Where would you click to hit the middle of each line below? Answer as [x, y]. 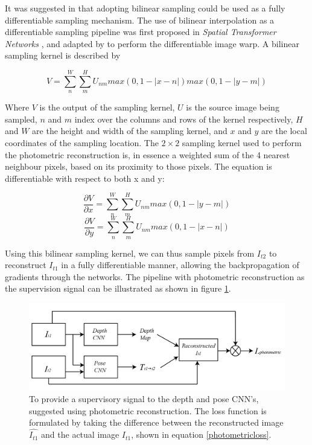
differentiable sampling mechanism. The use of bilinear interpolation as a [140, 20]
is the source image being [233, 107]
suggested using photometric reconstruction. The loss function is [148, 410]
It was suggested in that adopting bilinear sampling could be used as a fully [145, 8]
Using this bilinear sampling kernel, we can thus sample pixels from [130, 253]
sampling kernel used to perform [242, 142]
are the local [284, 131]
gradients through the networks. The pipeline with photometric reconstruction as [155, 276]
